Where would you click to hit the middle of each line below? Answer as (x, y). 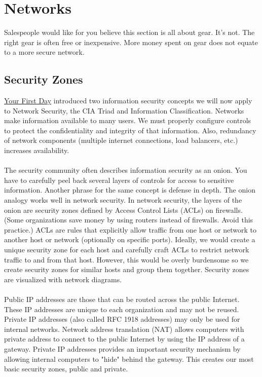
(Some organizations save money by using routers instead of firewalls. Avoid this (129, 220)
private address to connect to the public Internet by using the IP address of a (124, 339)
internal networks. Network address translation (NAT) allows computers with (124, 329)
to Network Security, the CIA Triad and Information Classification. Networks (124, 110)
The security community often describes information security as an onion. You (126, 170)
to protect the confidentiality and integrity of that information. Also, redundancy (130, 130)
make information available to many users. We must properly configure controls (128, 120)
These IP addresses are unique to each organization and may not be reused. (122, 309)
